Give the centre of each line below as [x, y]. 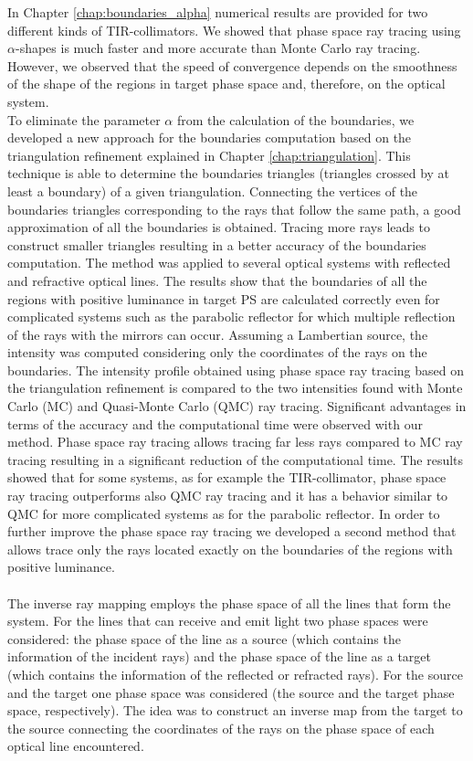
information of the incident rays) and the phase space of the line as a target [219, 656]
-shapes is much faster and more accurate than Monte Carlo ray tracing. [218, 48]
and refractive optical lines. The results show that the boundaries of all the [217, 280]
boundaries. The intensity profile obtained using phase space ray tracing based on [236, 370]
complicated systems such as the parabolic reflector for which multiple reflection [231, 317]
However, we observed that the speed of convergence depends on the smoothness [232, 65]
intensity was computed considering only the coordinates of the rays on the [217, 352]
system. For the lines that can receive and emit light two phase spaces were [218, 621]
